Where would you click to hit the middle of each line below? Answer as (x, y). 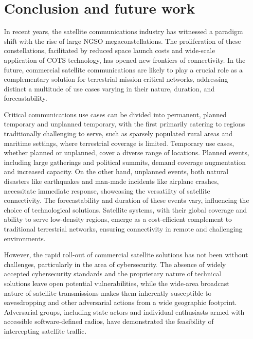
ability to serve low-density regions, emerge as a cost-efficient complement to (118, 219)
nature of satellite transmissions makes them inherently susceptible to (108, 293)
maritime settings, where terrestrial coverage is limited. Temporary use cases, (119, 143)
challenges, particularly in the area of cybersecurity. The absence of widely (115, 264)
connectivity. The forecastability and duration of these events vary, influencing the (126, 200)
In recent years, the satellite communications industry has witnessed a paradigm (124, 31)
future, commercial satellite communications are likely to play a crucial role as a (123, 69)
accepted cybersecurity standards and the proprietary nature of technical (113, 274)
